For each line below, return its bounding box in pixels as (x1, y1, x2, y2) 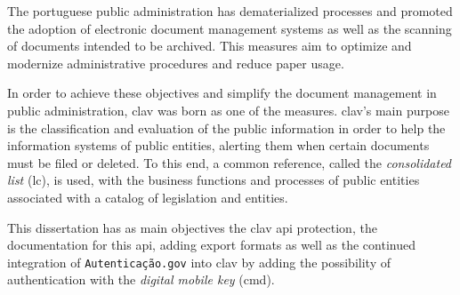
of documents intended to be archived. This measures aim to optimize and (7, 36, 412, 55)
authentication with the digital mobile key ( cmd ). (7, 270, 275, 289)
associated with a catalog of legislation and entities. (7, 187, 288, 206)
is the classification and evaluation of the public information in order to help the (7, 118, 446, 137)
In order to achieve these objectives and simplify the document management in (7, 84, 437, 102)
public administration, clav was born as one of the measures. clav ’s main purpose (7, 100, 449, 119)
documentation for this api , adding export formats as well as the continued (7, 235, 416, 254)
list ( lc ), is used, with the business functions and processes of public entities (7, 171, 420, 189)
